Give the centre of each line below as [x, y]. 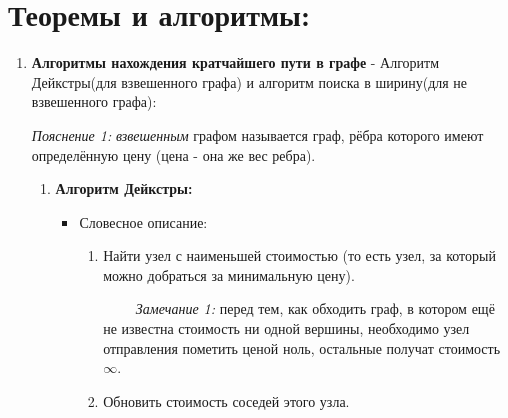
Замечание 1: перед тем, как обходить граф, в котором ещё [315, 308]
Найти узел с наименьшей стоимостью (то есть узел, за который [299, 255]
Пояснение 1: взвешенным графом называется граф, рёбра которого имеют [257, 134]
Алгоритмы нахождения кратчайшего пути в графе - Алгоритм [235, 62]
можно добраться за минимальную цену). [229, 274]
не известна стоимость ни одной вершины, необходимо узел [286, 328]
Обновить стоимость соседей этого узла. [226, 400]
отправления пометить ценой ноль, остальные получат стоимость [302, 347]
